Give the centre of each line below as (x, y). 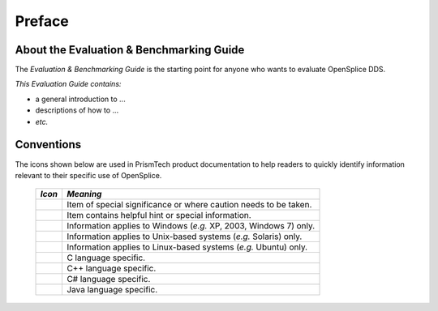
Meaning (84, 194)
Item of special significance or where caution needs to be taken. (189, 205)
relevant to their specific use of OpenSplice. (88, 175)
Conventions (48, 145)
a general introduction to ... (80, 99)
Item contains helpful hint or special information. (159, 215)
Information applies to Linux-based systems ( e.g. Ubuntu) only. (187, 247)
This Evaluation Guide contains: (68, 84)
